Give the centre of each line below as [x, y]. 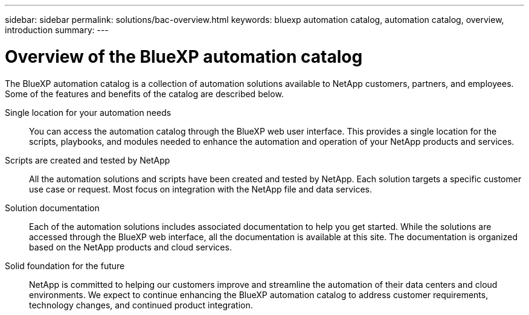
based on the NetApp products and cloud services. [130, 247]
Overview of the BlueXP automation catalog [184, 56]
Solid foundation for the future [65, 266]
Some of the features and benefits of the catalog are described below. [144, 94]
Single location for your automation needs [88, 112]
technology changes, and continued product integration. [141, 305]
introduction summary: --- [57, 30]
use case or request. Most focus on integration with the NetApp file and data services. [200, 189]
